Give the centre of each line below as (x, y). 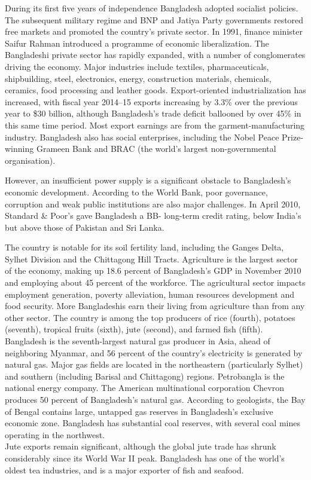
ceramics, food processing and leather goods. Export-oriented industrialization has (155, 90)
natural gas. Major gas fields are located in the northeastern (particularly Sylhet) (154, 364)
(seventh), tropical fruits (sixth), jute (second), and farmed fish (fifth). (134, 329)
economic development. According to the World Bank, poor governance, (136, 192)
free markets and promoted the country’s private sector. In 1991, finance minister (154, 31)
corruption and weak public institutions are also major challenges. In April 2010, (153, 204)
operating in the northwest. (55, 434)
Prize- (293, 137)
